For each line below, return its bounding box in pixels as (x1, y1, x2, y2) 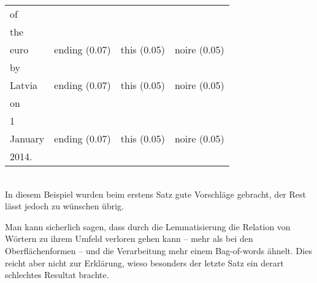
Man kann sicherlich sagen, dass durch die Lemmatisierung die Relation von (5, 220, 291, 233)
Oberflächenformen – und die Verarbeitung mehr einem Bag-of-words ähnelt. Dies (5, 244, 312, 257)
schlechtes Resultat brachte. (5, 268, 109, 281)
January (10, 131, 45, 145)
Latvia (10, 78, 38, 92)
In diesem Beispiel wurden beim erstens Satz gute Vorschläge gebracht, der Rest (5, 187, 306, 200)
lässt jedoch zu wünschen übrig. (5, 200, 124, 212)
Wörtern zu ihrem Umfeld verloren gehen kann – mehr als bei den (5, 232, 253, 245)
